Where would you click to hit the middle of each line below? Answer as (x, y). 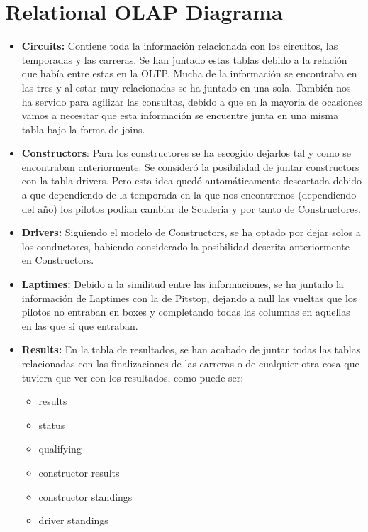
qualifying (60, 449)
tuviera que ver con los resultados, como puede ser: (133, 377)
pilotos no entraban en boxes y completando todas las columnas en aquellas (186, 312)
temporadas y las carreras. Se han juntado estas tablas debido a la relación (184, 59)
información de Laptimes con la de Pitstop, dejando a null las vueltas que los (189, 298)
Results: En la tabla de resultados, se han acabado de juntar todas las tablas (191, 349)
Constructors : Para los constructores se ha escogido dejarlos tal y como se (186, 153)
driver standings (73, 520)
